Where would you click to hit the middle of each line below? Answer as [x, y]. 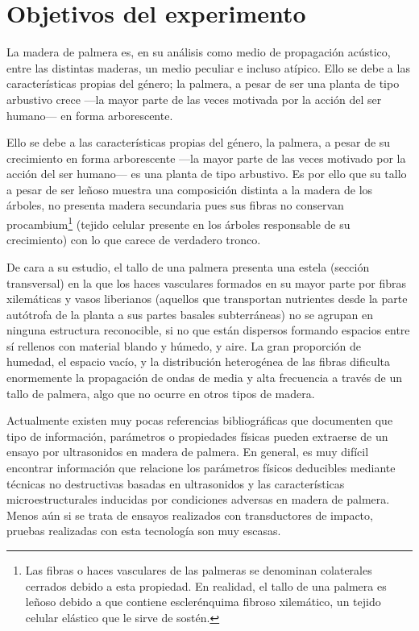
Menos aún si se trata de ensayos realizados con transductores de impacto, [190, 515]
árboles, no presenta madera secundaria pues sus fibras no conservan [175, 205]
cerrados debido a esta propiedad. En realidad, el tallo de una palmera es [206, 585]
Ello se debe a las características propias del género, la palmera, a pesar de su [199, 142]
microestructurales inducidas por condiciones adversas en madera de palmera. [198, 499]
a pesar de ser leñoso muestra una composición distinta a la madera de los [190, 189]
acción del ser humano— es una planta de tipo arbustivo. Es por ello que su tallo [207, 174]
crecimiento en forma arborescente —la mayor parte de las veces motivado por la [206, 158]
